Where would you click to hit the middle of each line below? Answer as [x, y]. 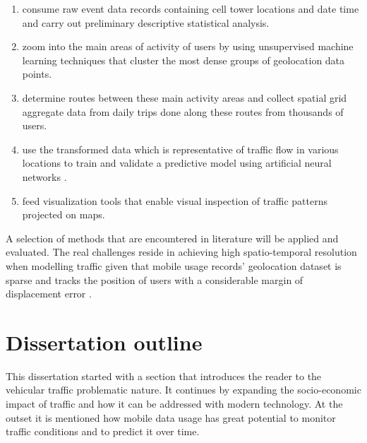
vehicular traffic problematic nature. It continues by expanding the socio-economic [183, 390]
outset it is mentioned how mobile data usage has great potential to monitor [171, 417]
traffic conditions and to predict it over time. [103, 431]
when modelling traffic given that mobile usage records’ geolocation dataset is [174, 265]
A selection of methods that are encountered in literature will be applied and [172, 238]
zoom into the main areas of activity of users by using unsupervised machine [188, 46]
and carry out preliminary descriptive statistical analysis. [146, 22]
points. [37, 74]
